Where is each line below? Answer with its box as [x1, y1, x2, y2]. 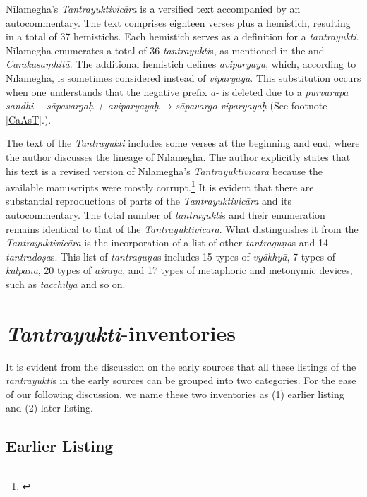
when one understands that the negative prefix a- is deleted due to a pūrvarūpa [6, 84, 349, 99]
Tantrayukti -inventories [6, 318, 236, 347]
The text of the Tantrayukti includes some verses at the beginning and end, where [6, 136, 360, 150]
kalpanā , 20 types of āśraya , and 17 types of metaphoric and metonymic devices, [6, 263, 353, 277]
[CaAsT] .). [6, 112, 52, 126]
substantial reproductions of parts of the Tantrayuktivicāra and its [6, 193, 292, 208]
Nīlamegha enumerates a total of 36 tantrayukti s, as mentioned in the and [6, 42, 325, 57]
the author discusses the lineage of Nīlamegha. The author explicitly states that [6, 149, 351, 164]
